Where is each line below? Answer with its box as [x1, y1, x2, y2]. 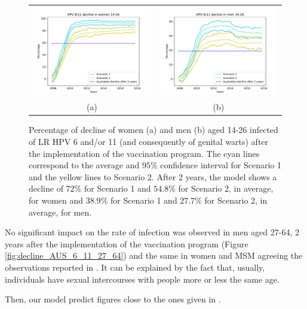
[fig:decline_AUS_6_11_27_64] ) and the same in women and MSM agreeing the [5, 249, 303, 262]
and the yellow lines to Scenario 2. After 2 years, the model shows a [29, 170, 277, 183]
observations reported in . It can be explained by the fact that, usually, [5, 260, 265, 273]
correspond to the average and [29, 159, 140, 171]
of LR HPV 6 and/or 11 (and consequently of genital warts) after [29, 135, 269, 148]
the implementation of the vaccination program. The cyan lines [29, 147, 260, 159]
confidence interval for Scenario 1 [160, 159, 282, 171]
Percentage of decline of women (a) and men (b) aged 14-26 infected [29, 123, 278, 136]
